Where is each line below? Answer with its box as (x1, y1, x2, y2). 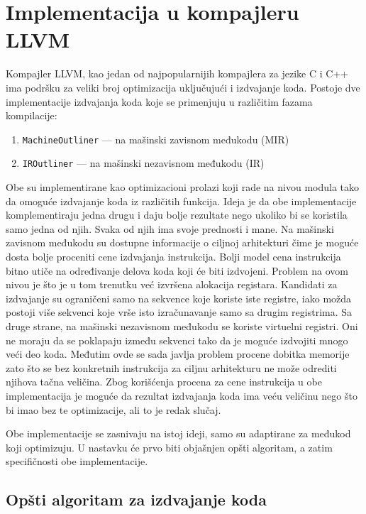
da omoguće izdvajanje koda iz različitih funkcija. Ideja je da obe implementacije (6, 193, 357, 208)
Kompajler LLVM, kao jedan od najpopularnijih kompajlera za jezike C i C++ (6, 66, 349, 81)
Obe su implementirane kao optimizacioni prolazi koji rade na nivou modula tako (6, 180, 360, 194)
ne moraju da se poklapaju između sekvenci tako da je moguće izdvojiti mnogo (6, 332, 348, 347)
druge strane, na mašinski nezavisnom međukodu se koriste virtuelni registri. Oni (6, 318, 358, 333)
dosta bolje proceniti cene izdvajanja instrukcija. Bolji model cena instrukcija (6, 248, 341, 263)
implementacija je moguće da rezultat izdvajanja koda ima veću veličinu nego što (6, 388, 357, 403)
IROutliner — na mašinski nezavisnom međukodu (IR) (22, 155, 265, 170)
